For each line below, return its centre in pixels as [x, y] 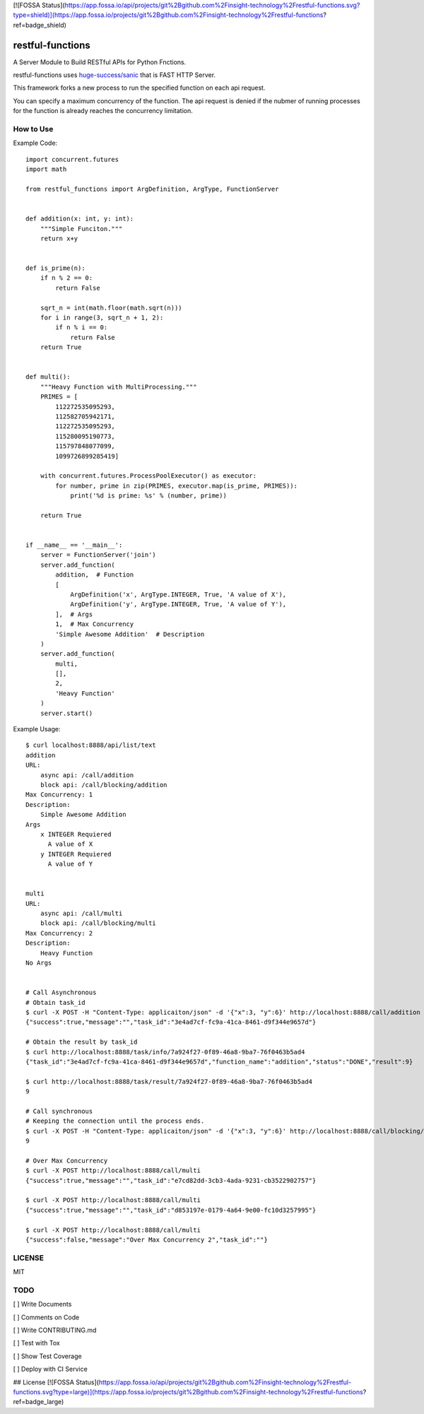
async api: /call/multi [81, 914]
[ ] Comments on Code [46, 1317]
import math [46, 169]
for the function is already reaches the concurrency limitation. [103, 111]
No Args [39, 963]
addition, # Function [95, 575]
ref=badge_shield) [40, 25]
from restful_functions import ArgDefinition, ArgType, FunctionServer [152, 189]
